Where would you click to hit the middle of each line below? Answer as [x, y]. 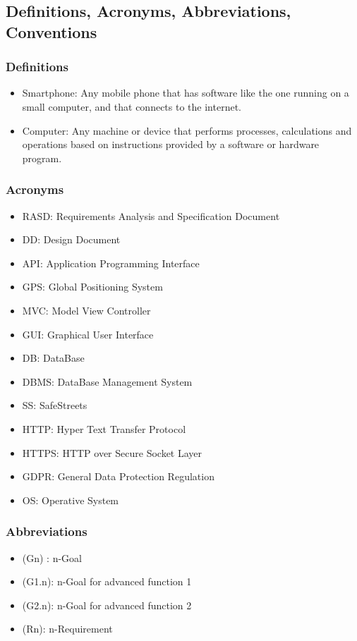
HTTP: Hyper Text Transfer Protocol [104, 428]
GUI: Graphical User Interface [88, 334]
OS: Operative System [71, 500]
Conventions [52, 31]
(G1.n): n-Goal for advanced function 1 [107, 581]
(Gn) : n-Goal [52, 557]
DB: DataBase [53, 358]
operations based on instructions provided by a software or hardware [171, 144]
